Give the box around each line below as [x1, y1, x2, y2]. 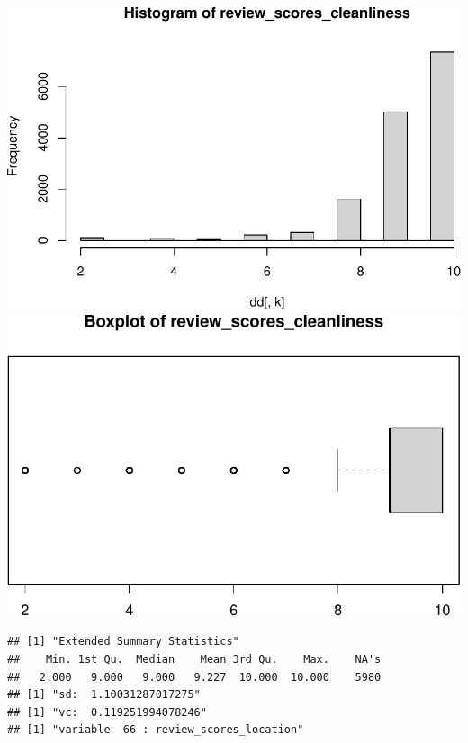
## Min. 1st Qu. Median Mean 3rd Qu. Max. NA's [7, 653, 382, 667]
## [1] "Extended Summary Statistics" [7, 635, 239, 649]
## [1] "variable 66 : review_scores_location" [7, 723, 304, 737]
